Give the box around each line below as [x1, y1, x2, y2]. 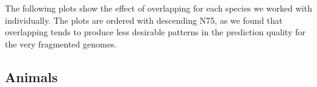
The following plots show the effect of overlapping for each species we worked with [5, 2, 312, 14]
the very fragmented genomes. [5, 37, 117, 50]
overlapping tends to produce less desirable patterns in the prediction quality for [5, 26, 305, 38]
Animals [5, 67, 58, 86]
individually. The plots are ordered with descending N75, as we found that [5, 13, 283, 26]
